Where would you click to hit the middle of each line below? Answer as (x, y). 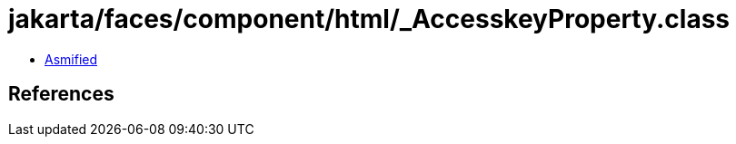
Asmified (71, 59)
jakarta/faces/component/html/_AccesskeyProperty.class (369, 19)
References (61, 94)
